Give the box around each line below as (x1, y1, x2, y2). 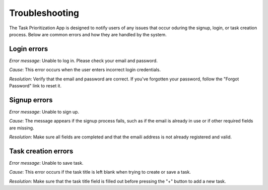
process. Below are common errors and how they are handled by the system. (9, 31, 167, 37)
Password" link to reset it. (9, 83, 62, 89)
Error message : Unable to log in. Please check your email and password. (9, 58, 158, 63)
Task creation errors (9, 147, 73, 155)
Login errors (9, 45, 48, 53)
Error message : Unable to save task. (9, 160, 84, 166)
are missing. (9, 125, 34, 131)
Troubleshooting (9, 7, 79, 18)
